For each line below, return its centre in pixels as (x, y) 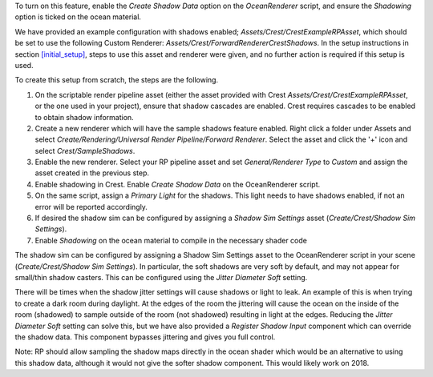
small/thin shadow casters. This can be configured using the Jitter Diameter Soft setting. (161, 277)
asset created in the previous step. (92, 173)
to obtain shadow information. (84, 117)
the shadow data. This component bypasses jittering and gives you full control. (145, 337)
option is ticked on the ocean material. (78, 17)
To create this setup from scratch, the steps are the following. (117, 80)
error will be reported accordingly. (91, 207)
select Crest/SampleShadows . (85, 150)
